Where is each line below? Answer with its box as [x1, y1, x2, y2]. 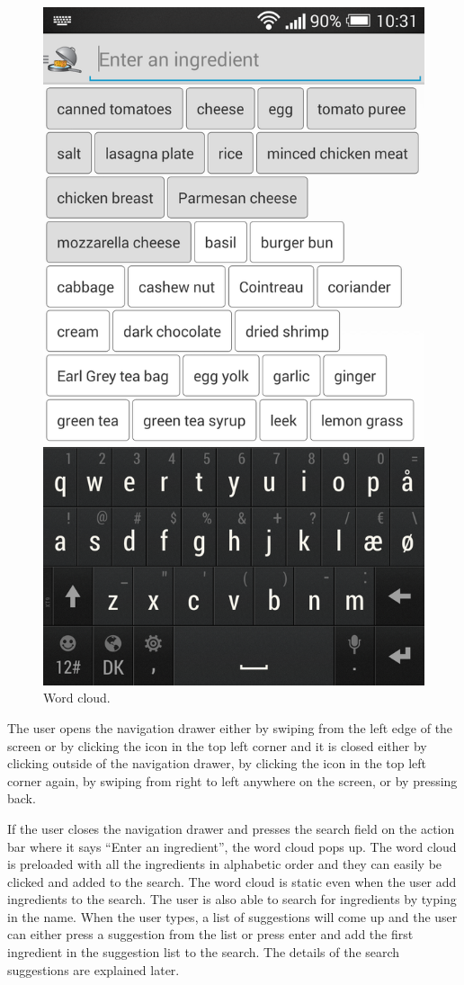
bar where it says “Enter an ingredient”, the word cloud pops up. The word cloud [7, 837, 457, 855]
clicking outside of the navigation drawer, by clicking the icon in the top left [7, 754, 427, 773]
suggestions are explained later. [7, 960, 180, 979]
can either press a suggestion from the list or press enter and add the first [7, 925, 414, 944]
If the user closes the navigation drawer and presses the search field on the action [7, 819, 455, 837]
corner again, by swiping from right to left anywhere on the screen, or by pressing [7, 771, 458, 790]
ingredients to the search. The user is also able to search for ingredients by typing [7, 890, 457, 909]
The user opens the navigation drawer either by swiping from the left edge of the [7, 718, 453, 737]
